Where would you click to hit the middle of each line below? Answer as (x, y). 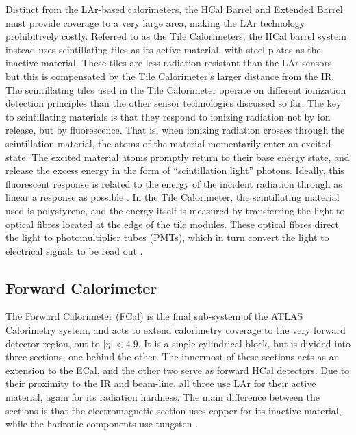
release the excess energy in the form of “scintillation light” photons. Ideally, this (175, 170)
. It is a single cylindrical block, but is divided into (244, 343)
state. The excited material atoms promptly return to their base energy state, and (178, 157)
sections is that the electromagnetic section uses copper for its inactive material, (174, 410)
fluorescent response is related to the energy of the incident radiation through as (174, 183)
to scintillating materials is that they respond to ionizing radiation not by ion (168, 116)
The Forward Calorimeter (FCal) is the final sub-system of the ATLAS (154, 316)
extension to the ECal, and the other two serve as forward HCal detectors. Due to (178, 370)
